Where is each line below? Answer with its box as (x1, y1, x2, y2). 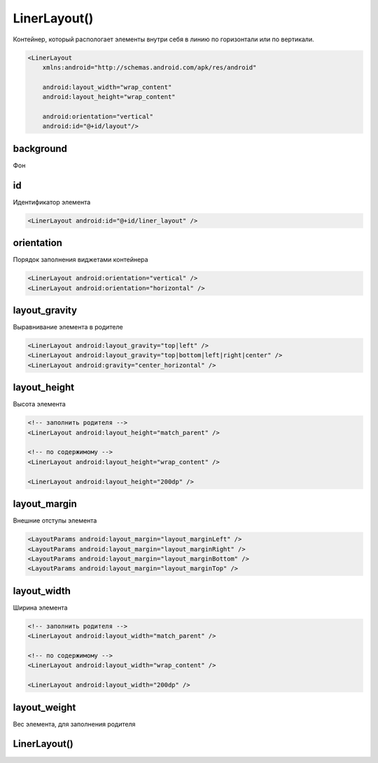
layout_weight (13, 701, 76, 713)
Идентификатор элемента (13, 198, 91, 206)
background (13, 142, 68, 154)
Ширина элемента (13, 603, 68, 612)
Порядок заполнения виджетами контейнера (13, 256, 148, 264)
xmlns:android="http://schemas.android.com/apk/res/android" (42, 63, 257, 71)
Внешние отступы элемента (13, 516, 97, 525)
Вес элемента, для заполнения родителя (13, 720, 136, 728)
